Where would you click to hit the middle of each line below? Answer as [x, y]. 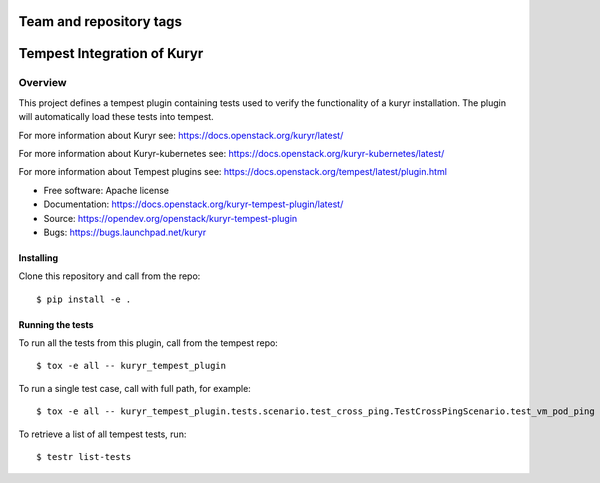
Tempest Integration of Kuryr [111, 53]
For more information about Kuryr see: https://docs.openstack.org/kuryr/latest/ [181, 135]
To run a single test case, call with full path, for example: [135, 388]
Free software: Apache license [106, 190]
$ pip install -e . [84, 299]
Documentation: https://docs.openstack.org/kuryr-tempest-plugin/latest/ [193, 204]
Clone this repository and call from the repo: [109, 276]
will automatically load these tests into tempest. [116, 117]
